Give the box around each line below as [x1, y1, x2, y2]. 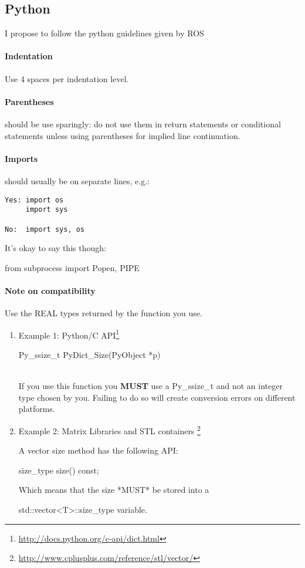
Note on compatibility [5, 284, 96, 296]
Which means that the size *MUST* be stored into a [18, 484, 209, 496]
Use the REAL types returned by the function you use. [5, 307, 202, 319]
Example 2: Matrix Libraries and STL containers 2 [18, 422, 201, 437]
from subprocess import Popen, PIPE [5, 261, 140, 273]
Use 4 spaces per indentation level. [5, 72, 129, 84]
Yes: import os [5, 195, 64, 204]
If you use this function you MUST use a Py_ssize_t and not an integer [18, 380, 283, 392]
